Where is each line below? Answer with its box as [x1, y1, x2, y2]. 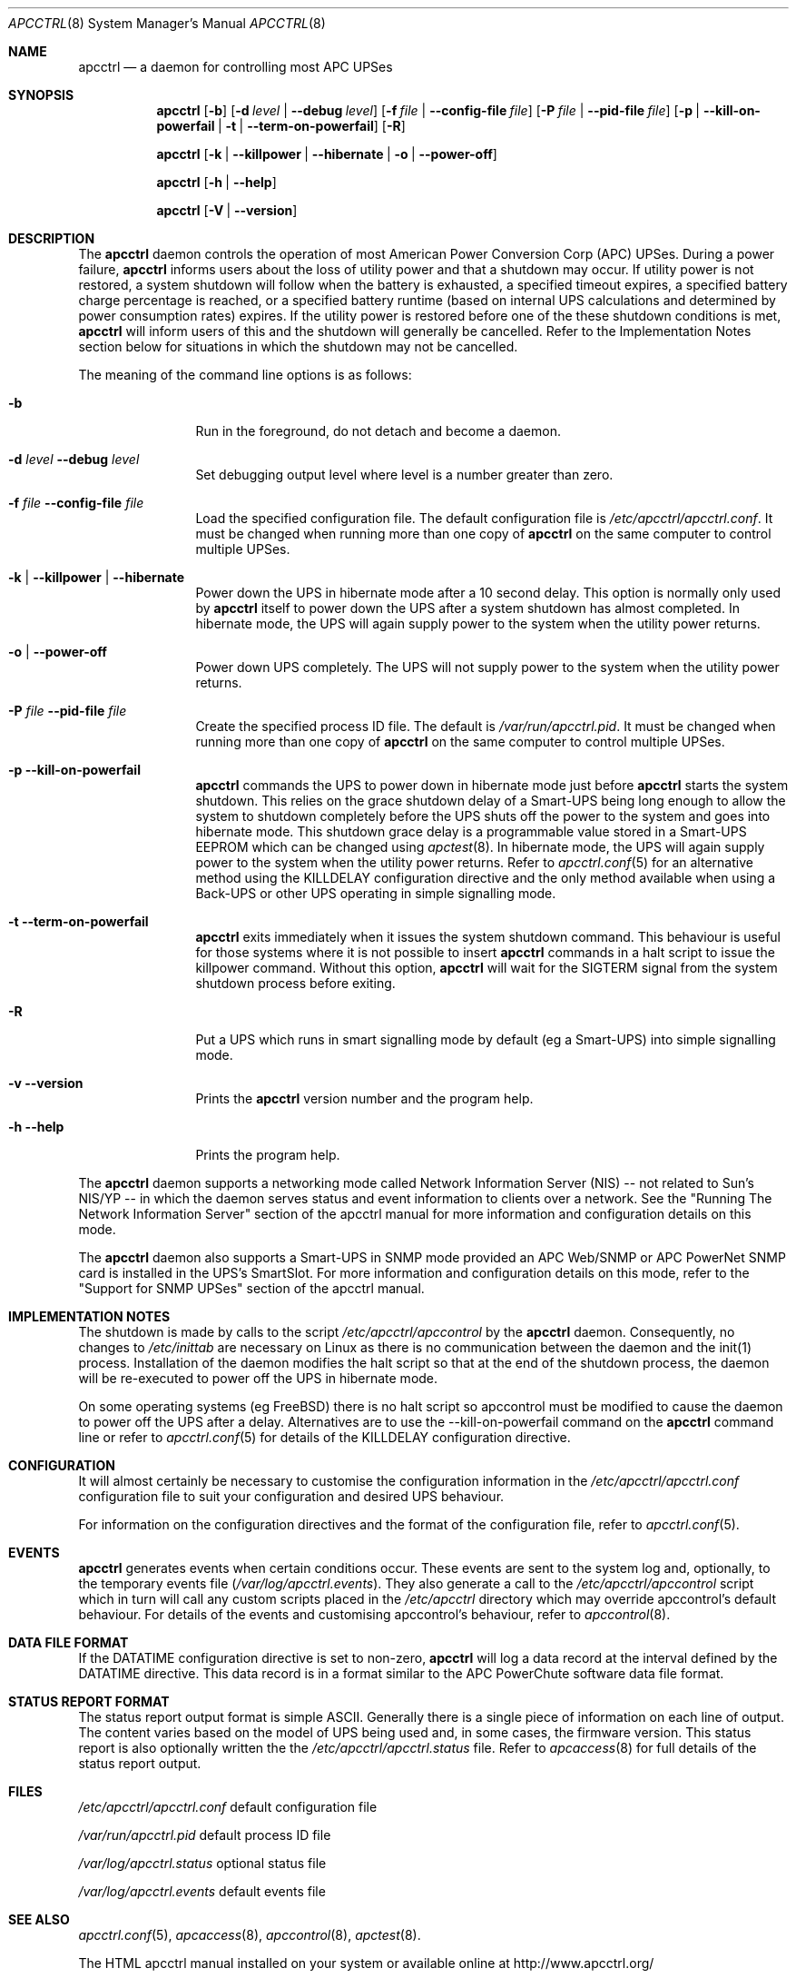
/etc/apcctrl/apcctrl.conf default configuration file [78, 1799, 378, 1815]
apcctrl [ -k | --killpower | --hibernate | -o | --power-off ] [156, 146, 497, 162]
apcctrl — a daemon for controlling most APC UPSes [78, 59, 393, 74]
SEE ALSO [8, 1912, 70, 1927]
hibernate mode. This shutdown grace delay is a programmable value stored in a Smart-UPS [195, 824, 747, 839]
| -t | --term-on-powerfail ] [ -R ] [217, 118, 406, 134]
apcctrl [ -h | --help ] [156, 174, 277, 190]
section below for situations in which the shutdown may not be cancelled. [78, 339, 518, 354]
